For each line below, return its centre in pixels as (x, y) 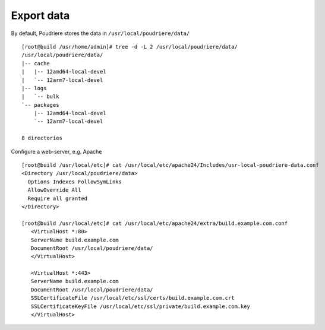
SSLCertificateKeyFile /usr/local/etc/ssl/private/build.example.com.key (141, 306)
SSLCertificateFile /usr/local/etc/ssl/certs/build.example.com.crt (132, 298)
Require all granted (58, 198)
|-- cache (36, 63)
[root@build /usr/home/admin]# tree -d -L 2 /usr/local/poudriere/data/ (130, 47)
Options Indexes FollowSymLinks (75, 182)
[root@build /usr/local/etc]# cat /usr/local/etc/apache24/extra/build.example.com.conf (155, 223)
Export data (40, 15)
